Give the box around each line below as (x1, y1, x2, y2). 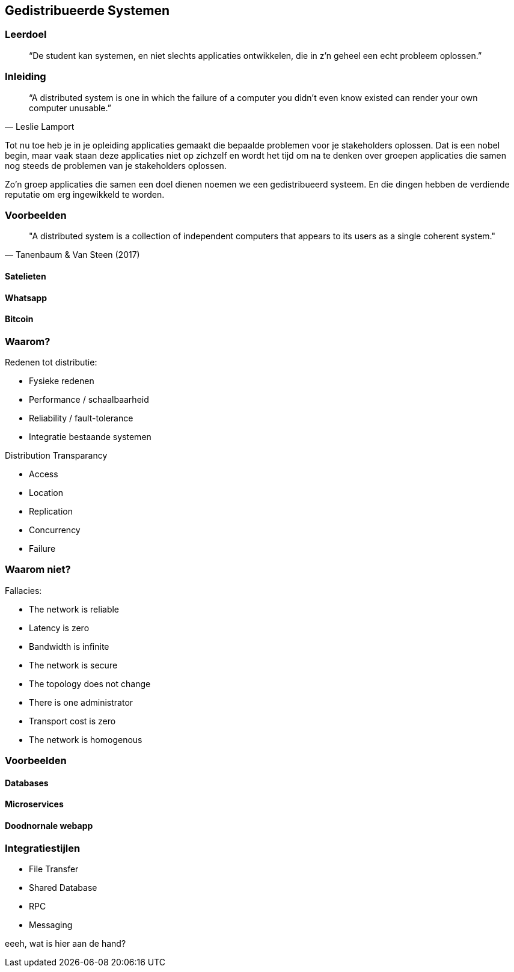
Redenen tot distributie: (5, 357, 97, 368)
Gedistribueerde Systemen (5, 3, 170, 18)
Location (29, 488, 63, 498)
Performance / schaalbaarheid (29, 394, 149, 405)
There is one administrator (29, 697, 133, 708)
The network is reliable (29, 604, 120, 614)
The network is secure (29, 659, 118, 670)
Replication (29, 506, 73, 517)
